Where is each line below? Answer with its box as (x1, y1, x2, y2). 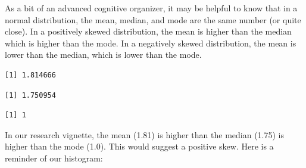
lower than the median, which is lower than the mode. (5, 48, 202, 61)
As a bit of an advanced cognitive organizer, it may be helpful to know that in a (5, 2, 298, 14)
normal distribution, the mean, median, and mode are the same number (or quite (5, 13, 301, 26)
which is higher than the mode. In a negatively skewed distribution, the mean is (5, 36, 296, 49)
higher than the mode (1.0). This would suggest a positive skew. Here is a (5, 140, 274, 153)
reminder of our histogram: (5, 151, 103, 164)
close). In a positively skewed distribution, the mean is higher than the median (5, 25, 292, 38)
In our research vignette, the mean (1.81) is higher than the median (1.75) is (5, 128, 284, 141)
